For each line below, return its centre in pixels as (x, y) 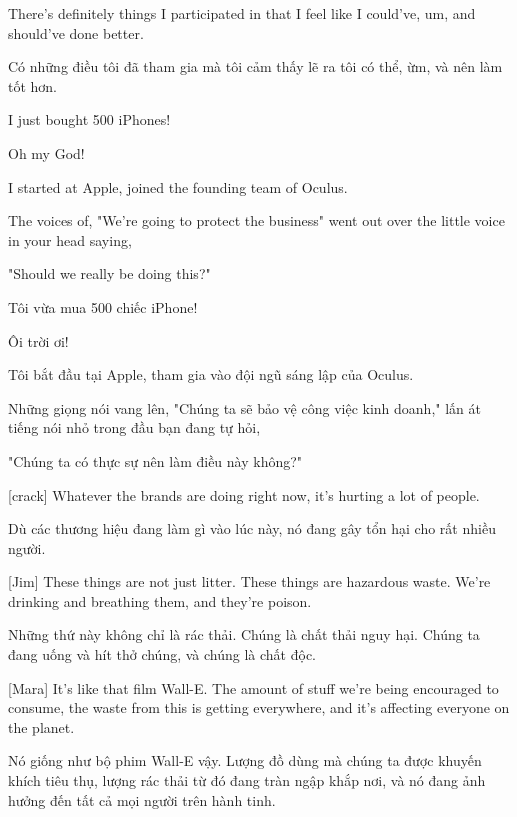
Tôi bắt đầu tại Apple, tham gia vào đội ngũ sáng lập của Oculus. (211, 374)
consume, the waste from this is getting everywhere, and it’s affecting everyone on (259, 707)
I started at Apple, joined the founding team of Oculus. (178, 186)
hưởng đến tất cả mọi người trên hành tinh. (142, 799)
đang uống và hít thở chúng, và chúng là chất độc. (162, 654)
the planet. (41, 726)
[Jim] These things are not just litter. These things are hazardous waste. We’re (249, 581)
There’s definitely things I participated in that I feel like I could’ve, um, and (242, 13)
